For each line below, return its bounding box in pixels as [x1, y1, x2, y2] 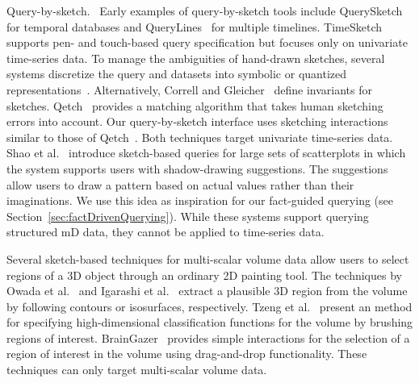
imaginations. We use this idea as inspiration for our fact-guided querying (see [6, 192, 393, 209]
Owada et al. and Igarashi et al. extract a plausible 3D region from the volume [6, 282, 408, 299]
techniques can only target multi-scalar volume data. [6, 361, 267, 378]
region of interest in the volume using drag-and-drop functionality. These [6, 345, 367, 362]
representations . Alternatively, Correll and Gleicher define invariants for [6, 81, 372, 98]
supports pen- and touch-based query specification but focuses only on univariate [6, 34, 408, 51]
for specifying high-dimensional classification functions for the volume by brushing [6, 314, 413, 331]
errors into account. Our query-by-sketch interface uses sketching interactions [6, 113, 388, 130]
